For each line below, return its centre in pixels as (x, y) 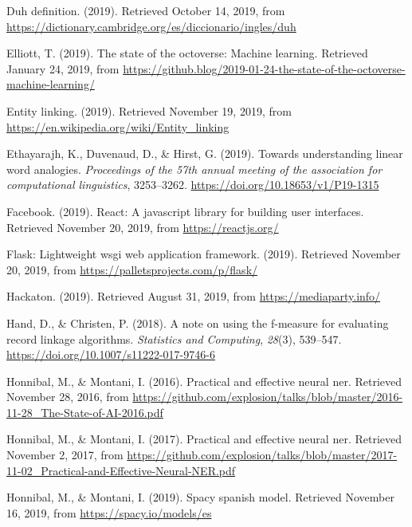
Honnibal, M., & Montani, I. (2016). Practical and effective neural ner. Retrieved (204, 381)
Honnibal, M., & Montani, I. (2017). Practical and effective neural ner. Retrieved (204, 439)
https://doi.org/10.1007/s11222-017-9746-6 (111, 354)
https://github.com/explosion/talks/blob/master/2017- (262, 455)
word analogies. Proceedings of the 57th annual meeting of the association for (194, 169)
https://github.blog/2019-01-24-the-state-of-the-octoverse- (264, 68)
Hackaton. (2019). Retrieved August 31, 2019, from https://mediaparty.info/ (194, 296)
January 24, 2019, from (63, 68)
